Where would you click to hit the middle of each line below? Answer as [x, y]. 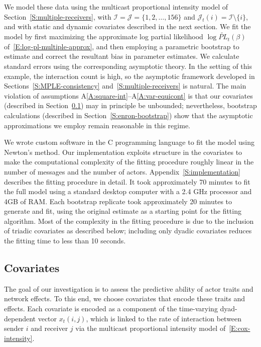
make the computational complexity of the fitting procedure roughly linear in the [129, 162]
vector [47, 318]
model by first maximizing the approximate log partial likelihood [104, 36]
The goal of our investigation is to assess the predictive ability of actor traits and [129, 288]
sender [14, 328]
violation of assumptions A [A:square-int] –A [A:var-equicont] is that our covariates [128, 95]
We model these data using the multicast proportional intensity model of [116, 7]
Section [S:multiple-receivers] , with [58, 16]
